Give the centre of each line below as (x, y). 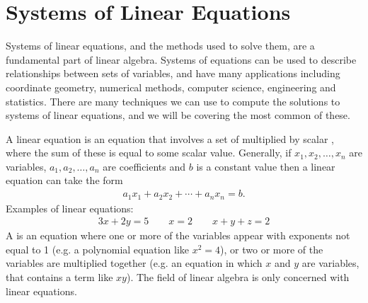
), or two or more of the (272, 249)
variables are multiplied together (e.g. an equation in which (134, 263)
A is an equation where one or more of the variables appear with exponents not (178, 235)
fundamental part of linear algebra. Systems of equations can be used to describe (181, 59)
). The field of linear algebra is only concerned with (238, 276)
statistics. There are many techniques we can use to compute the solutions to (173, 101)
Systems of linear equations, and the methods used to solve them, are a (160, 46)
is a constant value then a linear (266, 166)
